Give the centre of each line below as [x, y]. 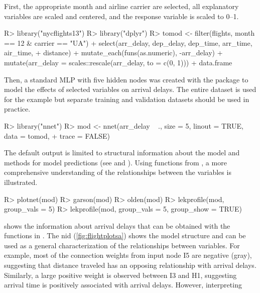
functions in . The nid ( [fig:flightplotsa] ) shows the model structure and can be [125, 235]
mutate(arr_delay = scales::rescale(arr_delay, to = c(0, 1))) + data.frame [118, 62]
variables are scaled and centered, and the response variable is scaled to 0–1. [121, 16]
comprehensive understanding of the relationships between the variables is [118, 172]
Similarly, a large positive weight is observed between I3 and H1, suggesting [120, 275]
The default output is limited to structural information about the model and [122, 153]
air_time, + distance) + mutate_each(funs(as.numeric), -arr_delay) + [113, 53]
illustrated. [21, 182]
